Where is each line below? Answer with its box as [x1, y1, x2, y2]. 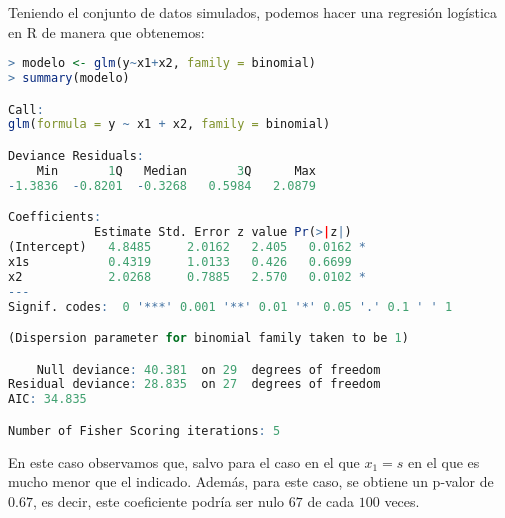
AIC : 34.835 [8, 392, 87, 407]
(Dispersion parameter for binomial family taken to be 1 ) [8, 331, 409, 346]
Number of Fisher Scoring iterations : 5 [8, 423, 281, 438]
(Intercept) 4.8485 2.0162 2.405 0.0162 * [8, 240, 366, 255]
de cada [307, 490, 355, 511]
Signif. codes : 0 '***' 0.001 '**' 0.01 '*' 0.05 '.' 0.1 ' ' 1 [8, 299, 453, 314]
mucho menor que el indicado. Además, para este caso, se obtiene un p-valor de [8, 471, 494, 492]
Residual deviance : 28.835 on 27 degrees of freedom [8, 377, 381, 392]
